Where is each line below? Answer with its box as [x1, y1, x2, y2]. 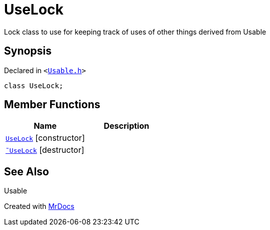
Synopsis [4, 45, 52, 58]
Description [103, 121, 150, 131]
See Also [4, 165, 49, 178]
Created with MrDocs [4, 202, 75, 211]
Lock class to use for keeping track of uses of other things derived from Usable [4, 27, 266, 36]
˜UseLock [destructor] [6, 145, 84, 155]
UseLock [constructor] [6, 133, 85, 143]
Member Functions [4, 98, 100, 111]
